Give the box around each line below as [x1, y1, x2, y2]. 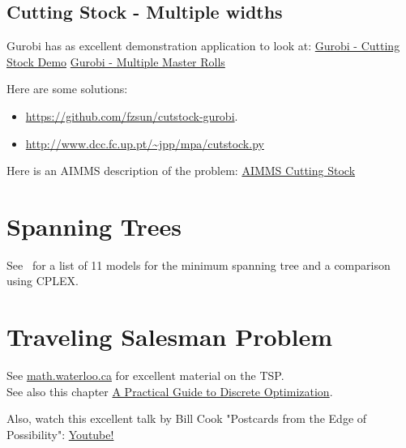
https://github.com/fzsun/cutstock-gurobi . [25, 107, 238, 124]
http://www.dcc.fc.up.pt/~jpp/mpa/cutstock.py [25, 134, 264, 151]
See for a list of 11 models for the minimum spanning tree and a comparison [6, 256, 391, 273]
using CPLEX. [6, 272, 79, 289]
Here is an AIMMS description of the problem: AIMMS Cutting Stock [6, 162, 356, 179]
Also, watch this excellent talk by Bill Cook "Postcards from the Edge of [6, 410, 367, 427]
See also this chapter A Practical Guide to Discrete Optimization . [6, 382, 333, 399]
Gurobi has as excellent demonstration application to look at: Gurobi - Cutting [6, 37, 400, 54]
